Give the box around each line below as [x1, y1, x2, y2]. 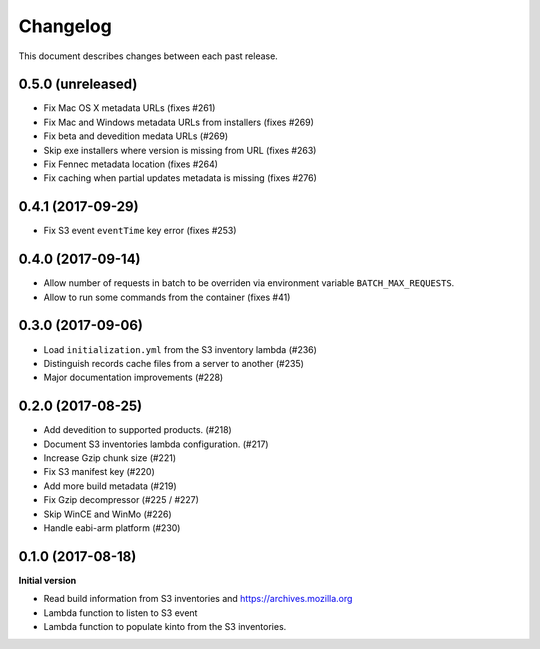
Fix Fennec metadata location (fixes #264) [43, 158, 219, 170]
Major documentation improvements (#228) [43, 371, 224, 384]
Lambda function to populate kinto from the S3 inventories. [43, 621, 287, 633]
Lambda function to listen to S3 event [43, 606, 198, 619]
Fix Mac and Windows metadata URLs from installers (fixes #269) [43, 116, 315, 128]
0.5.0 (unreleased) [18, 76, 138, 93]
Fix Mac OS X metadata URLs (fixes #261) [43, 102, 216, 114]
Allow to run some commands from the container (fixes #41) [43, 291, 291, 303]
